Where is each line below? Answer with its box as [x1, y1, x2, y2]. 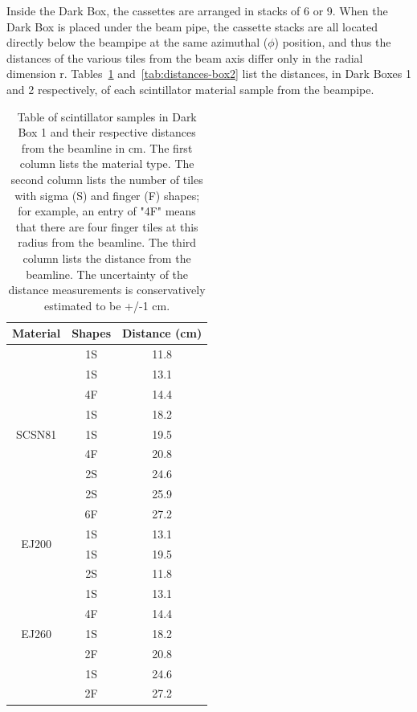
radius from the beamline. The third [18, 234, 197, 251]
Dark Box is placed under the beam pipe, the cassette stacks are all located [6, 18, 378, 35]
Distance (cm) [122, 325, 202, 342]
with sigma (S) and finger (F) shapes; [14, 186, 200, 203]
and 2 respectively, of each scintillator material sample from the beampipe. [6, 80, 374, 97]
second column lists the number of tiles [10, 170, 203, 187]
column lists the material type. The [19, 155, 194, 172]
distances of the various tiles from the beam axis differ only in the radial [6, 49, 363, 66]
